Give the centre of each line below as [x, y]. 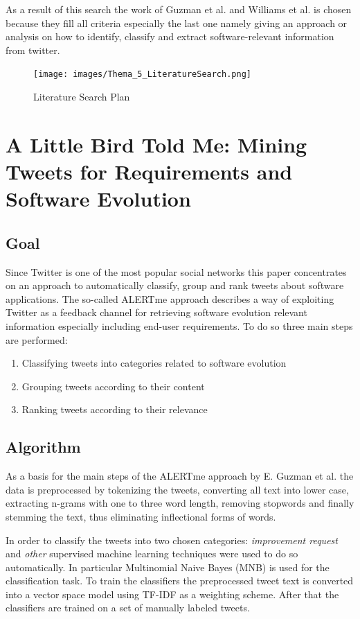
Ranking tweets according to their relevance [115, 409]
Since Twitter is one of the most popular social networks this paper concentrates [176, 271]
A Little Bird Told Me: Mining [156, 144]
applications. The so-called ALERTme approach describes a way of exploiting [170, 298]
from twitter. [33, 50]
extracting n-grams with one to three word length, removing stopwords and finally [180, 503]
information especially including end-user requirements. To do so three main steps [179, 325]
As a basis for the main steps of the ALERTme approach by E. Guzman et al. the [180, 476]
